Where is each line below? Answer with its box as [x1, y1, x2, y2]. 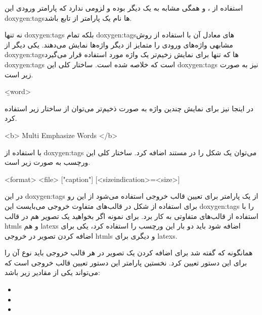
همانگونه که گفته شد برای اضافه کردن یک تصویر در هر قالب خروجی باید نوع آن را [5, 247, 253, 258]
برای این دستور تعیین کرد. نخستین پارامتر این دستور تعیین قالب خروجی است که [5, 257, 247, 267]
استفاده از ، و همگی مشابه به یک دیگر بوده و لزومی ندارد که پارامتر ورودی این [5, 3, 243, 13]
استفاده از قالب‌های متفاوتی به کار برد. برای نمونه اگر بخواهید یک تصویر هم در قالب [5, 210, 258, 221]
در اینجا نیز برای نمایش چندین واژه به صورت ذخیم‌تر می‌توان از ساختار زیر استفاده [5, 103, 254, 113]
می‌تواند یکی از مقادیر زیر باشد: [5, 267, 100, 278]
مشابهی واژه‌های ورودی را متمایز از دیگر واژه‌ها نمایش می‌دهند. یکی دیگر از [5, 39, 233, 50]
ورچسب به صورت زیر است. [5, 157, 91, 167]
